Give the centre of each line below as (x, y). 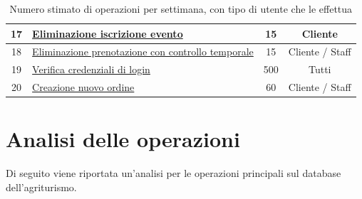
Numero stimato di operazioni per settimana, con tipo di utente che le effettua (181, 9)
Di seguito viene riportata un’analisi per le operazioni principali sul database (174, 173)
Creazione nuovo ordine (83, 87)
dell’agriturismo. (41, 187)
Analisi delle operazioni (123, 139)
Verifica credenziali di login (91, 69)
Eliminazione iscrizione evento (108, 33)
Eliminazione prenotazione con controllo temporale (143, 52)
